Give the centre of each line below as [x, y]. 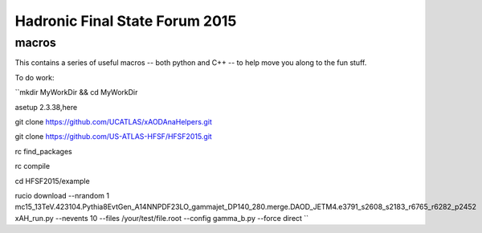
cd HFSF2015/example [52, 181]
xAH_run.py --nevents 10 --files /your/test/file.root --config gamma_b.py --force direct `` [162, 218]
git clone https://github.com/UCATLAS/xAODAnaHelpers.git [113, 121]
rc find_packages [43, 151]
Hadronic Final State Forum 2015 [126, 21]
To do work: [35, 77]
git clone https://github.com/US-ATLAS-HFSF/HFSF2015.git [113, 137]
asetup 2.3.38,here [46, 107]
